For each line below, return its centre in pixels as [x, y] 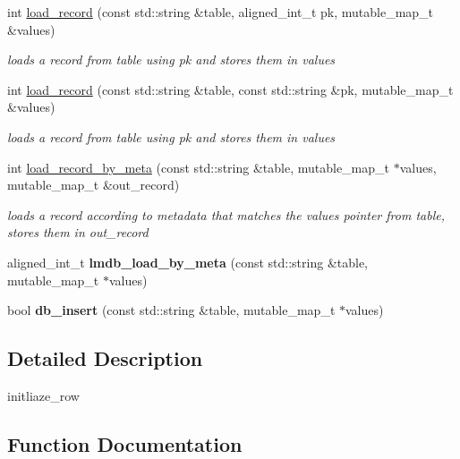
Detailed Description [105, 358]
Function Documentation [125, 443]
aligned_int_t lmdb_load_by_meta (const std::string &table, [188, 262]
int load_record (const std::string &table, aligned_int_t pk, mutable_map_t [221, 12]
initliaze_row [43, 395]
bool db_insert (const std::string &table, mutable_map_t [171, 310]
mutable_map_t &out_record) [94, 185]
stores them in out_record [78, 232]
